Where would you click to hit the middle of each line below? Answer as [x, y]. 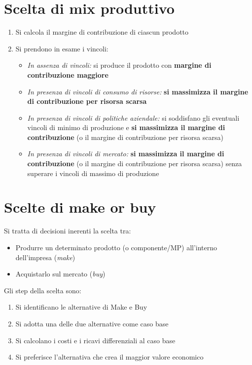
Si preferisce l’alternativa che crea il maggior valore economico [109, 357]
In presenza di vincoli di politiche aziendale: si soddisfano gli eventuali [133, 117]
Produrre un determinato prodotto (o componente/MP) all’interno [116, 247]
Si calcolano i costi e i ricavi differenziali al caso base [95, 340]
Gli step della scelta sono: [43, 290]
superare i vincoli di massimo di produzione [93, 173]
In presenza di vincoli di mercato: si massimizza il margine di [126, 154]
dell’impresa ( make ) [45, 257]
